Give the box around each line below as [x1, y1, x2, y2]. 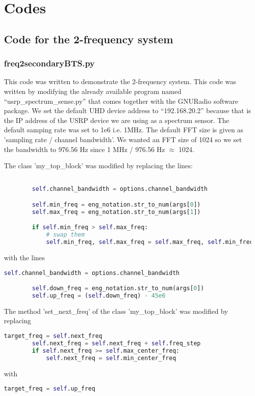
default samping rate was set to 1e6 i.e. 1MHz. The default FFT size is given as [4, 124, 244, 135]
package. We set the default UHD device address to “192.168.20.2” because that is [4, 105, 251, 116]
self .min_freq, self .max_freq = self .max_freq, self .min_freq [46, 239, 254, 246]
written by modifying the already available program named [4, 86, 181, 96]
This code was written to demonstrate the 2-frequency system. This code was [4, 76, 236, 87]
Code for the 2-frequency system [4, 31, 174, 46]
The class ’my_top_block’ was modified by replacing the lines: [4, 160, 193, 171]
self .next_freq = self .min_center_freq [46, 354, 176, 362]
